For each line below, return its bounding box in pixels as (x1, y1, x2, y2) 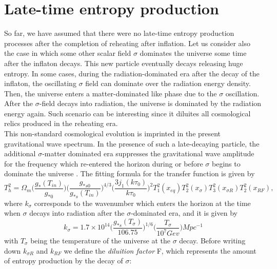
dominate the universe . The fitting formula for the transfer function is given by (4, 168, 255, 179)
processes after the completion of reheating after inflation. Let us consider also (4, 37, 250, 48)
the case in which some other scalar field (4, 48, 131, 58)
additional (4, 148, 36, 159)
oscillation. (225, 88, 260, 98)
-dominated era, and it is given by (131, 208, 238, 218)
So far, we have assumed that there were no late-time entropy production (4, 28, 234, 38)
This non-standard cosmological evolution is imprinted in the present (4, 128, 221, 139)
